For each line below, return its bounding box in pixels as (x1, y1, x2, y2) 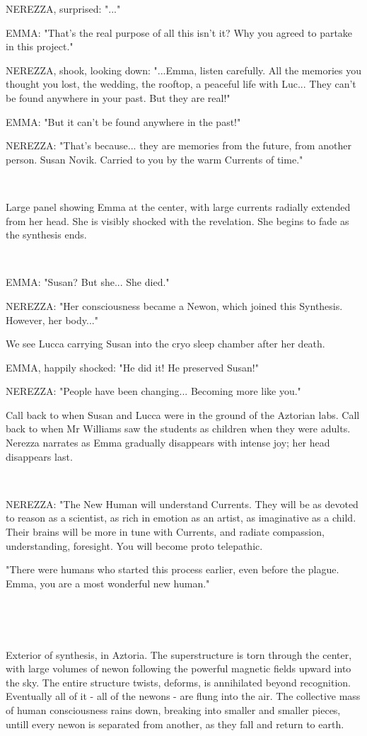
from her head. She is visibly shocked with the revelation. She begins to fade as (6, 213, 349, 228)
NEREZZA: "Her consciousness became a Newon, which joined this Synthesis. (6, 298, 343, 313)
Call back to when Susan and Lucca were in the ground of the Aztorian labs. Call (6, 407, 360, 422)
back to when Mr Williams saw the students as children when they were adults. (6, 421, 351, 436)
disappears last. (6, 449, 73, 464)
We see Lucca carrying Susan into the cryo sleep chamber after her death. (6, 336, 325, 351)
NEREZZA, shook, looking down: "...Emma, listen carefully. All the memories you (6, 62, 361, 77)
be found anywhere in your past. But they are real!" (6, 90, 231, 105)
